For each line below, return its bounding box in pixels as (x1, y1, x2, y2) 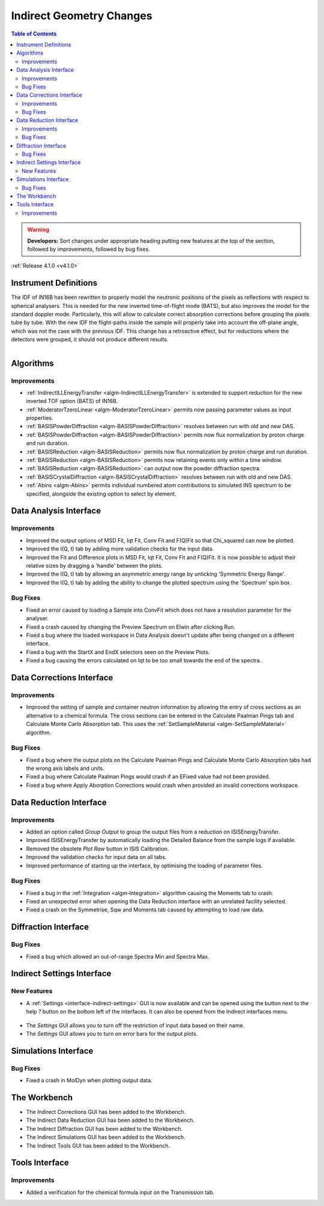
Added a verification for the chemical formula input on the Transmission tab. (26, 1189, 215, 1196)
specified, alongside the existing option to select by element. (26, 490, 176, 497)
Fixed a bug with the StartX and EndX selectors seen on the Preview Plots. (26, 648, 210, 656)
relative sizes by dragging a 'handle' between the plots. (26, 562, 163, 569)
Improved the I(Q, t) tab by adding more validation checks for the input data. (26, 545, 214, 553)
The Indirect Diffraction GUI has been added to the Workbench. (26, 1125, 183, 1132)
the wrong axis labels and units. (26, 765, 105, 772)
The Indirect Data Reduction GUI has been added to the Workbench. (26, 1116, 195, 1124)
